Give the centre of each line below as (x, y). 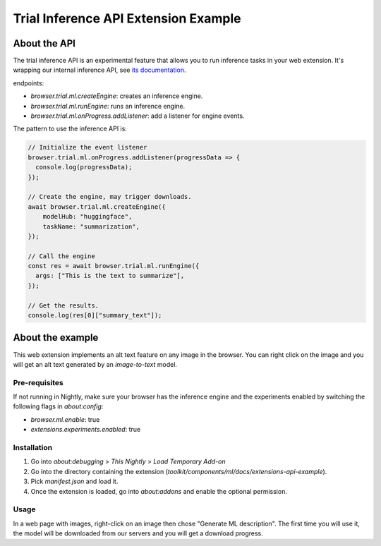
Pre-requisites (38, 382)
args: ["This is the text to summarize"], (110, 276)
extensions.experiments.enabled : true (86, 430)
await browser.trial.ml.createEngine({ (97, 207)
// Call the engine (61, 256)
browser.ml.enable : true (65, 419)
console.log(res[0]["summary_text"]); (95, 315)
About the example (56, 338)
